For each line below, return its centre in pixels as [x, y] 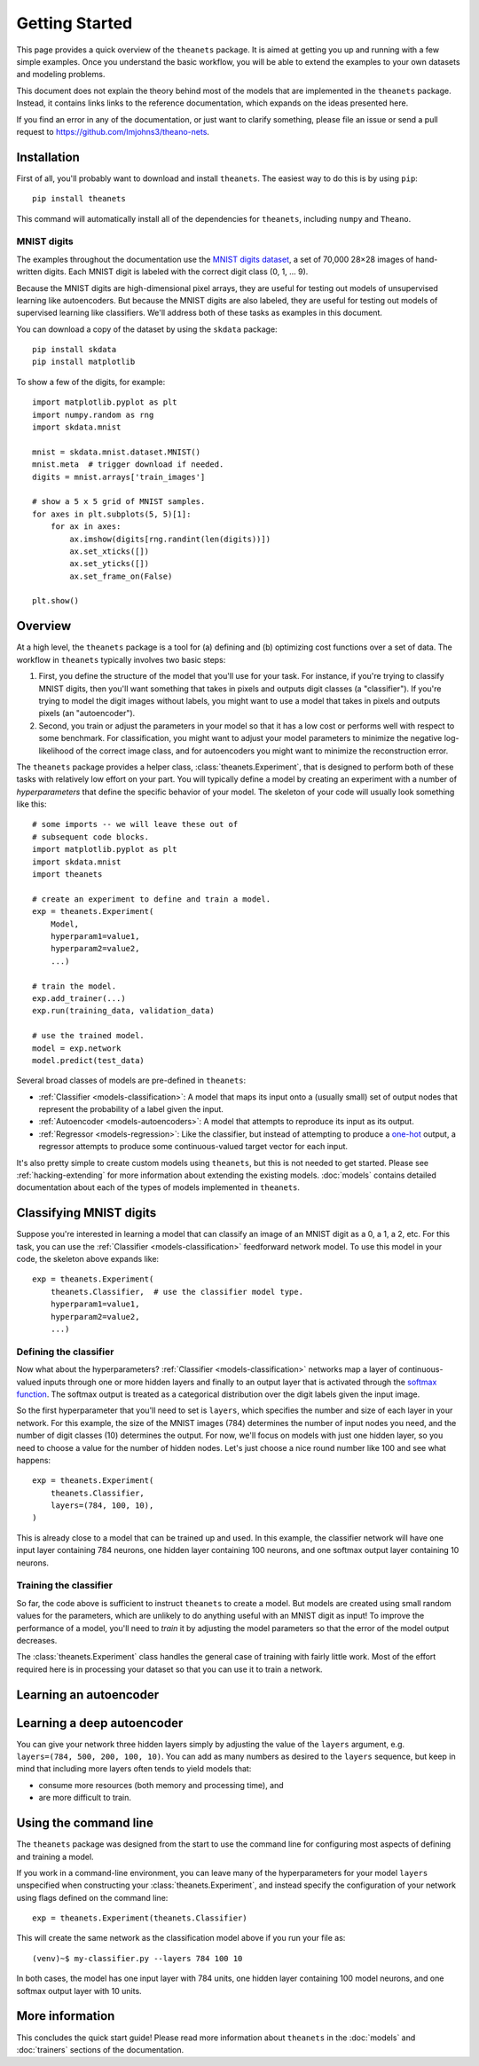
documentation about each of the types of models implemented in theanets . [158, 1187]
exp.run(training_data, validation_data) [123, 1011]
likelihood [56, 751]
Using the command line [85, 1823]
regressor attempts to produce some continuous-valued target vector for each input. [193, 1147]
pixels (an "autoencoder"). [87, 714]
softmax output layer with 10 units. [79, 1991]
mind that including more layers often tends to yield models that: [134, 1769]
